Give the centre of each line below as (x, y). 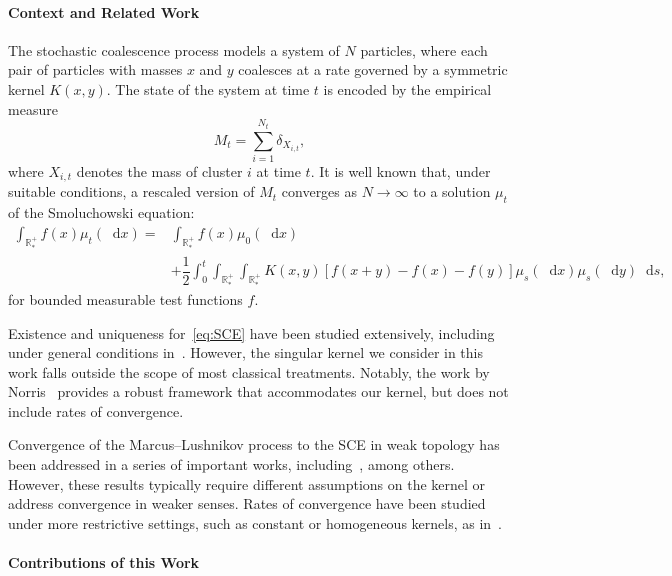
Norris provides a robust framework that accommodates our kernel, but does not (258, 391)
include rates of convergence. (96, 410)
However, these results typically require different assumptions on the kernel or (247, 483)
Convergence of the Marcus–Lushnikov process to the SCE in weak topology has (254, 444)
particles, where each (424, 49)
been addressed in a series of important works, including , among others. (231, 464)
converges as (319, 191)
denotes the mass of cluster (159, 170)
